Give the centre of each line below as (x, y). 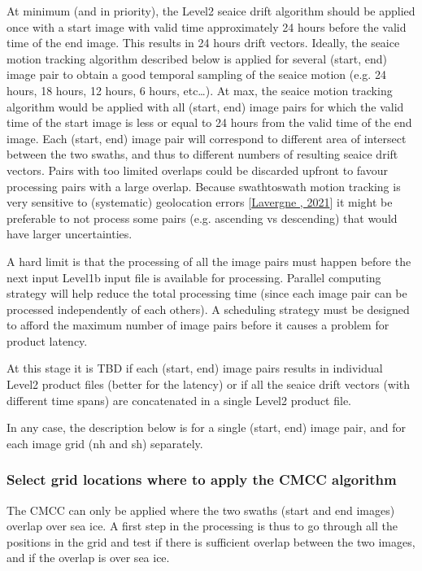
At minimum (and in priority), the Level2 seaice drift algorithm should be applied (211, 11)
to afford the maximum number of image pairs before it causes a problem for (198, 325)
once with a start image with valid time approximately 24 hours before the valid (207, 26)
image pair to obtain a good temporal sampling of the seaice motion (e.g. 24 (196, 74)
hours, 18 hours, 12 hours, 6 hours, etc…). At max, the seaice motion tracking (200, 90)
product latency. (47, 340)
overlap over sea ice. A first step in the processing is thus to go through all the (202, 526)
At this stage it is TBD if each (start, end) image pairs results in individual (195, 368)
